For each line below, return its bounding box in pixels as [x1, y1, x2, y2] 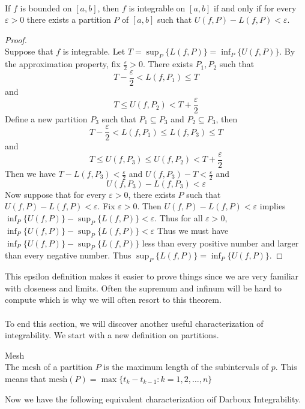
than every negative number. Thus [5, 249, 131, 261]
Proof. [5, 33, 27, 46]
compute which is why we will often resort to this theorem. [5, 293, 222, 306]
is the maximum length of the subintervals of [103, 360, 269, 373]
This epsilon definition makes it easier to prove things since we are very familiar [5, 270, 299, 282]
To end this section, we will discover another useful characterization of [5, 317, 264, 329]
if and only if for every [214, 1, 297, 14]
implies [259, 200, 286, 212]
